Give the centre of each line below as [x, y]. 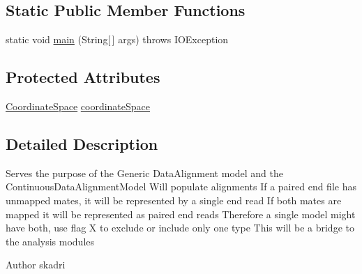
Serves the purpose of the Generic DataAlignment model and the [145, 173]
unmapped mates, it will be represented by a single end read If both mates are [174, 200]
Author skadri [36, 265]
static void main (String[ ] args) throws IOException [117, 39]
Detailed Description [82, 143]
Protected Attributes [83, 77]
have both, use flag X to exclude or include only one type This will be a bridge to [180, 228]
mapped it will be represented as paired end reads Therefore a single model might [181, 214]
